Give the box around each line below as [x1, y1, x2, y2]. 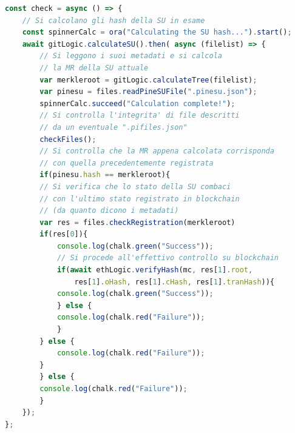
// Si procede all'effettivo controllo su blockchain [56, 253, 279, 263]
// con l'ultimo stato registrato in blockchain [39, 194, 240, 203]
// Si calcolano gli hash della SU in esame [22, 16, 205, 25]
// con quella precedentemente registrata [39, 158, 214, 167]
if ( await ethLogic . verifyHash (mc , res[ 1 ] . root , [56, 266, 253, 275]
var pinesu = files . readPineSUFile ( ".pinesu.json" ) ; [39, 87, 257, 96]
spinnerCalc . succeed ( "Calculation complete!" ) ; [39, 99, 236, 108]
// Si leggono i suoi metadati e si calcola [39, 52, 222, 61]
